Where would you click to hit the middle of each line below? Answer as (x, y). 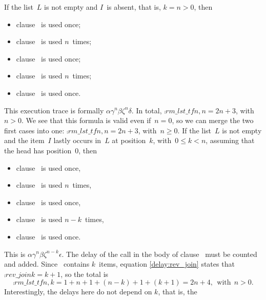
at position (129, 140)
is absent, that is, (134, 7)
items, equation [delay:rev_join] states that (167, 264)
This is (15, 254)
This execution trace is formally (54, 110)
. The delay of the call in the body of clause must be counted (159, 254)
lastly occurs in (77, 140)
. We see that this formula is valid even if (86, 120)
